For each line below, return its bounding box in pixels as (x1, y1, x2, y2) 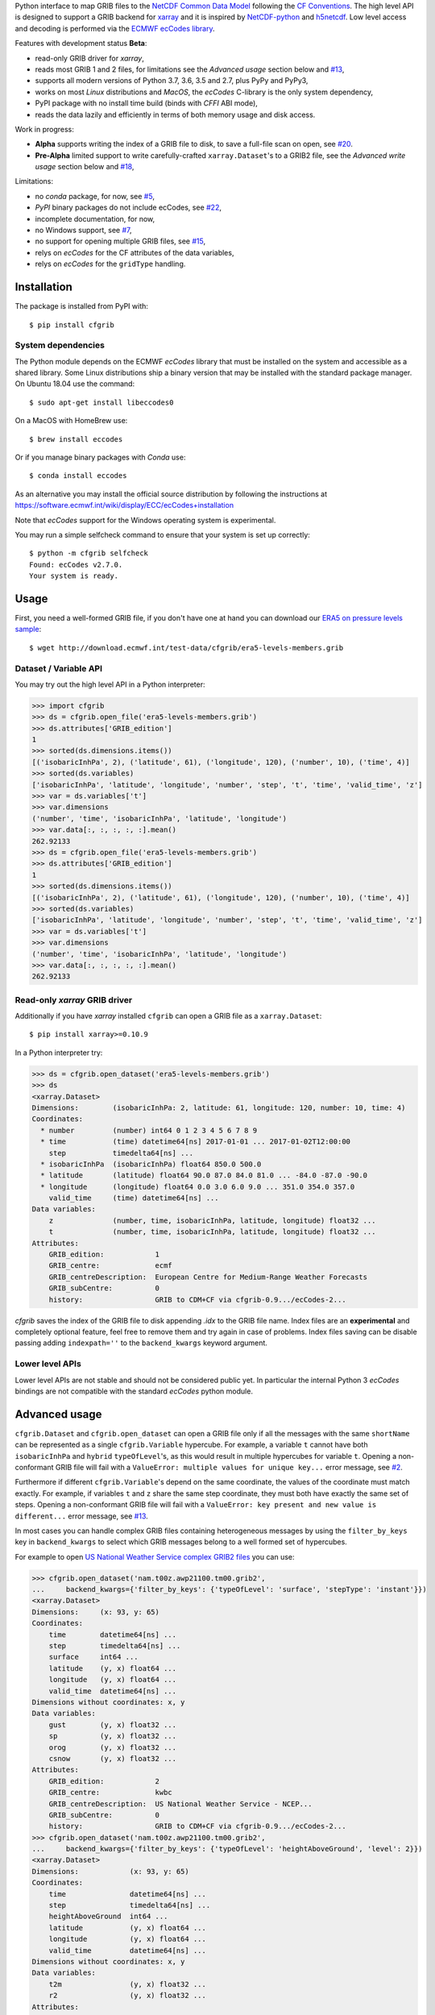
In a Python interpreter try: (14, 1048, 103, 1057)
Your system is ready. (29, 571, 119, 580)
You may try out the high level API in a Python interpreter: (14, 679, 205, 689)
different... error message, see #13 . (14, 1511, 148, 1521)
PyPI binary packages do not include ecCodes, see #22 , (35, 202, 222, 213)
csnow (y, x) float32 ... (48, 1754, 177, 1763)
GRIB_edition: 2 (48, 1776, 160, 1785)
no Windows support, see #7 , (35, 226, 132, 235)
